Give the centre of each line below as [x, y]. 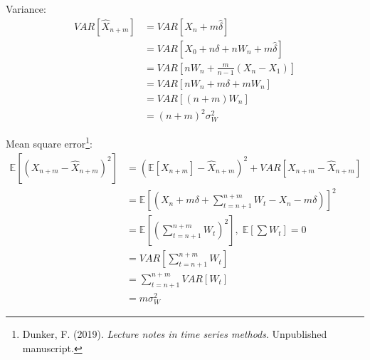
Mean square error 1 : [49, 143]
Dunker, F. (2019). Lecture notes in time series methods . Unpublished [175, 333]
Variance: [26, 9]
